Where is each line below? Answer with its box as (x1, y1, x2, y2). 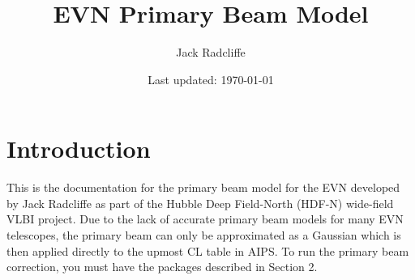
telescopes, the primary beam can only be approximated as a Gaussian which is (6, 227, 401, 244)
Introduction (6, 132, 151, 165)
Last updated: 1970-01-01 (148, 70, 274, 87)
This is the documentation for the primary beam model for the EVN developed (6, 179, 400, 196)
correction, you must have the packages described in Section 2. (6, 258, 318, 275)
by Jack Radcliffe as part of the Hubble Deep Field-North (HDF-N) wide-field (6, 194, 394, 211)
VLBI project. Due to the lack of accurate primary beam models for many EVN (6, 210, 404, 227)
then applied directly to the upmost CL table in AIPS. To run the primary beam (6, 242, 409, 259)
